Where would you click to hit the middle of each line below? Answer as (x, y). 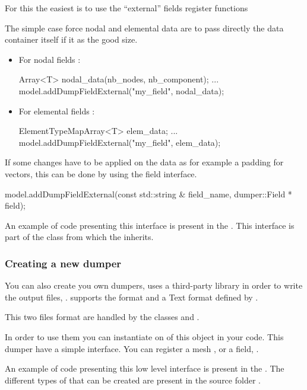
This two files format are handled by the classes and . (102, 317)
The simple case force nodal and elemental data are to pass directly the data (144, 28)
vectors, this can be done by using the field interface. (101, 173)
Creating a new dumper (63, 263)
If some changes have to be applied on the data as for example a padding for (144, 162)
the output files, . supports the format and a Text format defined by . (132, 297)
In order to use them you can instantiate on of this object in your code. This (144, 336)
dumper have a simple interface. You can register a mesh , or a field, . (132, 348)
